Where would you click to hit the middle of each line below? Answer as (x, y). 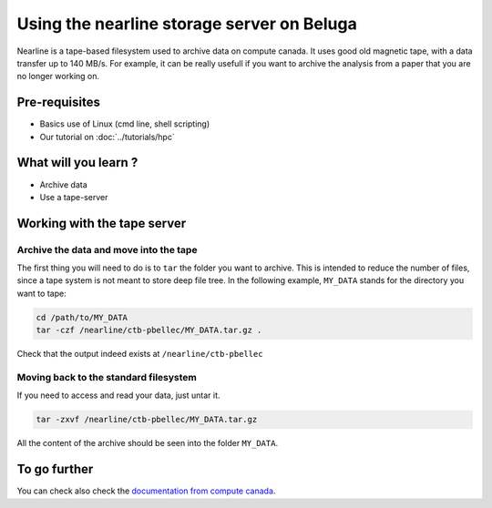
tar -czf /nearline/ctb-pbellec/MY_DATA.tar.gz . (149, 330)
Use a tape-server (74, 197)
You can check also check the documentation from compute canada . (146, 491)
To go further (55, 469)
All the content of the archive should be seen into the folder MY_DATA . (147, 443)
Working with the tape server (102, 223)
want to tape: (42, 293)
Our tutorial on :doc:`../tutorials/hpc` (107, 137)
